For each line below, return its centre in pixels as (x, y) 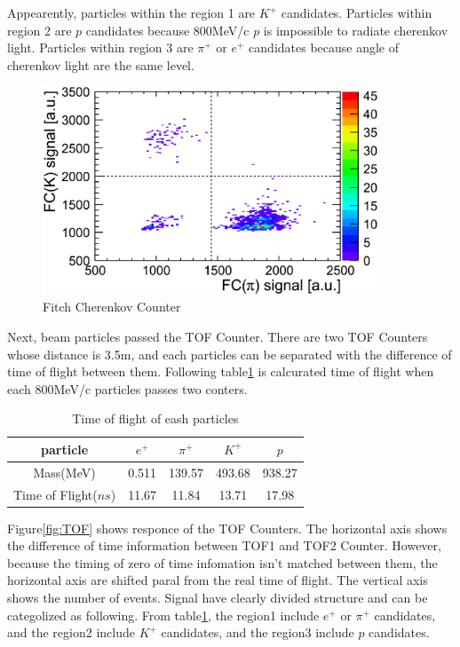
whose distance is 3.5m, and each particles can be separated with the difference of (230, 354)
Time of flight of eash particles (155, 418)
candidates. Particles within (357, 12)
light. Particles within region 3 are (100, 47)
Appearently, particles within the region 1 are (131, 12)
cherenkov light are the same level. (101, 64)
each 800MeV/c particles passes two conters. (127, 388)
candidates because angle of (324, 47)
